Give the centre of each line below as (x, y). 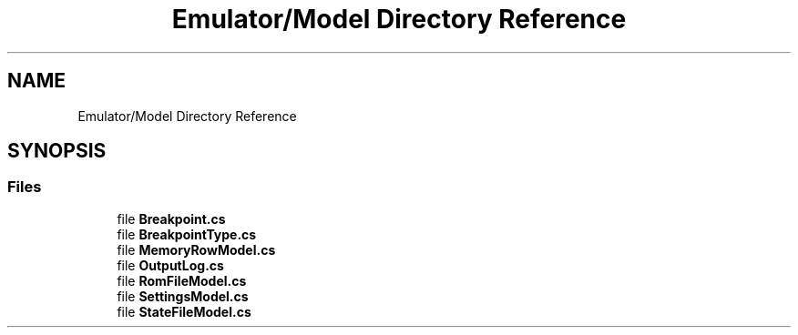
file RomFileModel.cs (182, 280)
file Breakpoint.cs (171, 218)
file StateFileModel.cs (184, 311)
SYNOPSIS (57, 151)
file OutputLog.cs (170, 265)
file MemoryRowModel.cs (196, 249)
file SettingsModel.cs (183, 296)
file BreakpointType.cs (187, 234)
